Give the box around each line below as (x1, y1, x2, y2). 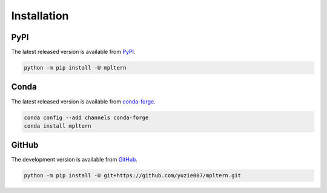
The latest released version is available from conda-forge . (11, 97, 156, 105)
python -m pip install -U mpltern (24, 64, 127, 71)
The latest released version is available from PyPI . (11, 48, 136, 56)
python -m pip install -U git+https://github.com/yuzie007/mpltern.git (24, 172, 242, 179)
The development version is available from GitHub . (11, 156, 137, 163)
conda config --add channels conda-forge (24, 114, 149, 121)
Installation (11, 9, 69, 22)
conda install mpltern (24, 122, 91, 129)
